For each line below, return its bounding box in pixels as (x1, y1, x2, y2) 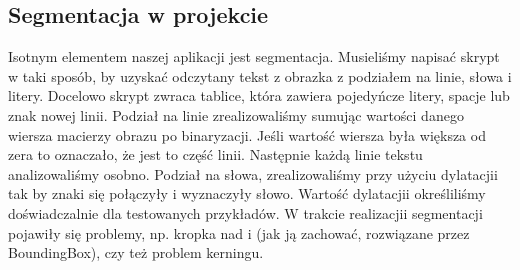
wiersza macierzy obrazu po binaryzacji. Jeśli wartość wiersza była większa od (8, 124, 486, 145)
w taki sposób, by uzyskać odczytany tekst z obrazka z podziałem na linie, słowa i (8, 65, 512, 86)
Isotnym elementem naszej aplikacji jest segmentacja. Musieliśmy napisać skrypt (8, 46, 500, 67)
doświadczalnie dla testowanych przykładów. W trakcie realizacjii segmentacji (8, 202, 483, 223)
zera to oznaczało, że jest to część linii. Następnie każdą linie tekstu (8, 144, 423, 165)
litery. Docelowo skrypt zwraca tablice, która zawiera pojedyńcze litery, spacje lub (8, 85, 510, 106)
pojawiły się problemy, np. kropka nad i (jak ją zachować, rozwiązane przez (8, 222, 470, 243)
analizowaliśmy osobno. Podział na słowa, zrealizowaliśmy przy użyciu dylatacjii (8, 163, 498, 184)
